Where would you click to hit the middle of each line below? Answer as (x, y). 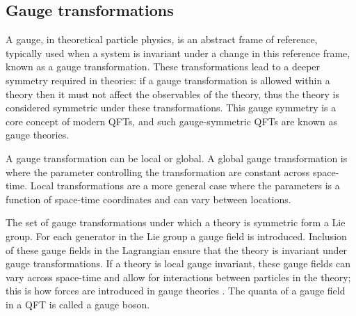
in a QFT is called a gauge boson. (78, 304)
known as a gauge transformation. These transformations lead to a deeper (163, 66)
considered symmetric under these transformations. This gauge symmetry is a (171, 108)
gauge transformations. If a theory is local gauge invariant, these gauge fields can (178, 263)
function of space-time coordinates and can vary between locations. (148, 199)
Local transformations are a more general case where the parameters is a (185, 185)
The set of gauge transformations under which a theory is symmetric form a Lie (176, 222)
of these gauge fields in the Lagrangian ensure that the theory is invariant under (177, 250)
